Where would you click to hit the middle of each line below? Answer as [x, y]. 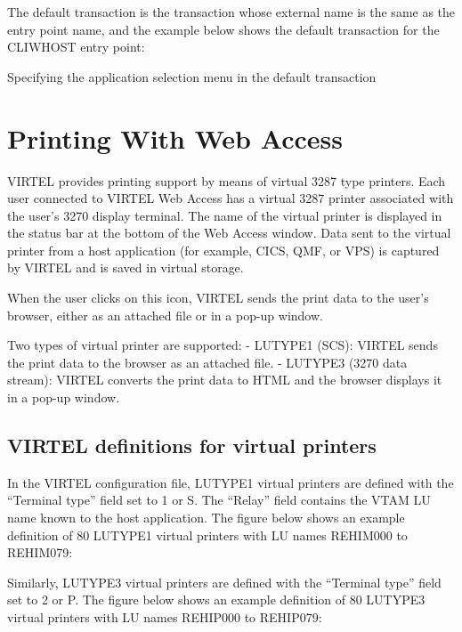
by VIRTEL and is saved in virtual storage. [126, 267]
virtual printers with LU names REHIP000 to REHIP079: [165, 616]
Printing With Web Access [175, 138]
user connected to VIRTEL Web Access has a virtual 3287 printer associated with [231, 198]
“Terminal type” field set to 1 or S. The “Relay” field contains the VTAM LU [219, 500]
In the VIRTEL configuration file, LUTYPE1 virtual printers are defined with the [231, 482]
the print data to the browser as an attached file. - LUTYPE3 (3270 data [207, 362]
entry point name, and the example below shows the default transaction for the [223, 29]
